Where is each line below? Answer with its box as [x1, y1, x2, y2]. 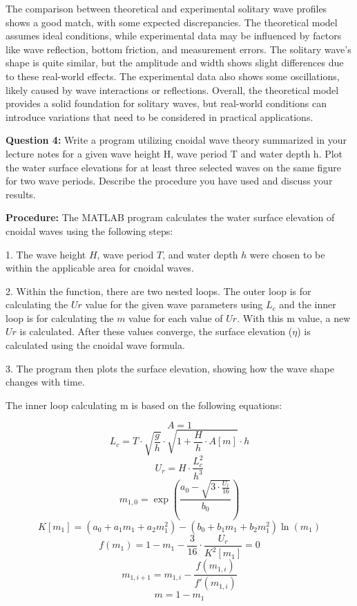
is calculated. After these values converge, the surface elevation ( [19, 324, 293, 339]
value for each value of [128, 310, 223, 325]
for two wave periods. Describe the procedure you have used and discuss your [6, 173, 333, 188]
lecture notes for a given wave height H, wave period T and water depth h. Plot [6, 146, 343, 160]
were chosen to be [249, 247, 325, 261]
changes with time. [6, 375, 85, 389]
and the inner [279, 297, 336, 312]
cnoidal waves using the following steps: [6, 223, 173, 238]
